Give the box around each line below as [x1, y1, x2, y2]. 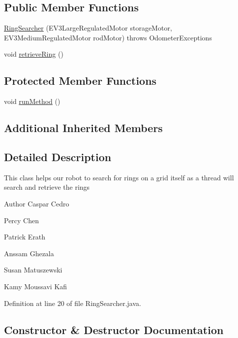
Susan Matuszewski [4, 265, 62, 275]
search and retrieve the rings [4, 182, 90, 192]
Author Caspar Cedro [4, 198, 69, 208]
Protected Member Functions [4, 73, 157, 88]
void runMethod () [4, 96, 60, 106]
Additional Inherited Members [4, 120, 163, 135]
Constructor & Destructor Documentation [4, 322, 224, 337]
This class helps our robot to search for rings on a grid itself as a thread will [4, 172, 234, 182]
